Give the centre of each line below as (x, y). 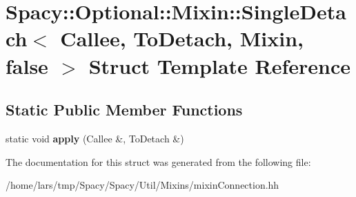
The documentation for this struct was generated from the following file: (158, 161)
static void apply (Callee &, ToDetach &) (95, 138)
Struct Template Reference (220, 65)
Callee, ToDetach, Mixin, (182, 38)
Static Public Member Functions (124, 110)
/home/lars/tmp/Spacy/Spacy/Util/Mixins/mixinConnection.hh (142, 185)
